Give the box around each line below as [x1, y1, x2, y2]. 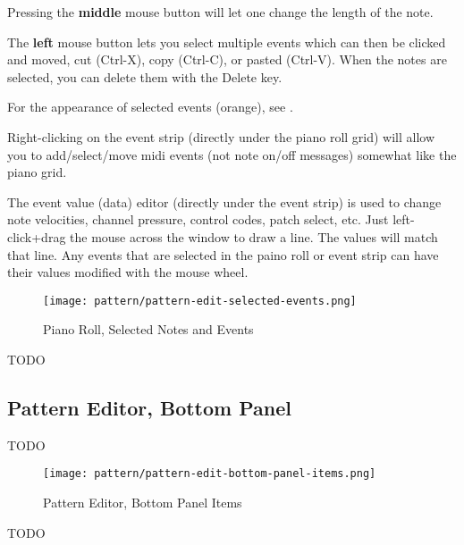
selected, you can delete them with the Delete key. [7, 67, 283, 86]
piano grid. [7, 163, 67, 181]
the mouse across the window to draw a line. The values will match [70, 227, 438, 246]
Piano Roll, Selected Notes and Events [43, 320, 254, 339]
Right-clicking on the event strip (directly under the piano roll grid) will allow [7, 127, 435, 146]
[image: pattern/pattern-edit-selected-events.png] [43, 294, 357, 307]
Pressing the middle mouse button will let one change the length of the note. [7, 3, 434, 21]
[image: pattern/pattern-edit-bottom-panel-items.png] [43, 467, 376, 481]
